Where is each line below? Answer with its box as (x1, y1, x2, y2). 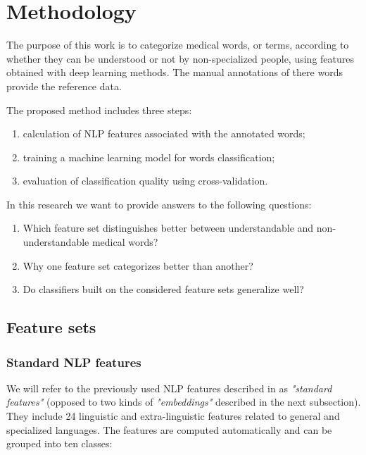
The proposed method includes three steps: (6, 102, 192, 117)
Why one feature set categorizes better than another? (23, 258, 253, 273)
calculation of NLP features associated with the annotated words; (23, 126, 305, 141)
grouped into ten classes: (6, 436, 113, 451)
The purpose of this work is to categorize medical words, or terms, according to (6, 37, 349, 52)
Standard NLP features (6, 353, 141, 370)
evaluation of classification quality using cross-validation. (23, 173, 268, 188)
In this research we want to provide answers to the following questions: (6, 197, 312, 211)
